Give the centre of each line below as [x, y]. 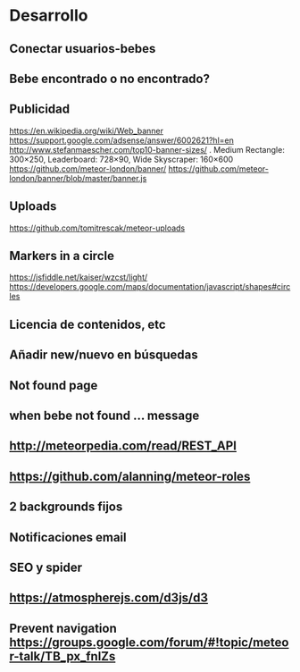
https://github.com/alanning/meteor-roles [130, 476]
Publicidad [40, 109]
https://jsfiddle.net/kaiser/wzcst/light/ [79, 277]
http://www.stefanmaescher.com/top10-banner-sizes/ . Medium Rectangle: [147, 149]
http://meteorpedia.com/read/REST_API [123, 446]
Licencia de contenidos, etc [88, 324]
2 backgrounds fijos [66, 507]
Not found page [54, 385]
